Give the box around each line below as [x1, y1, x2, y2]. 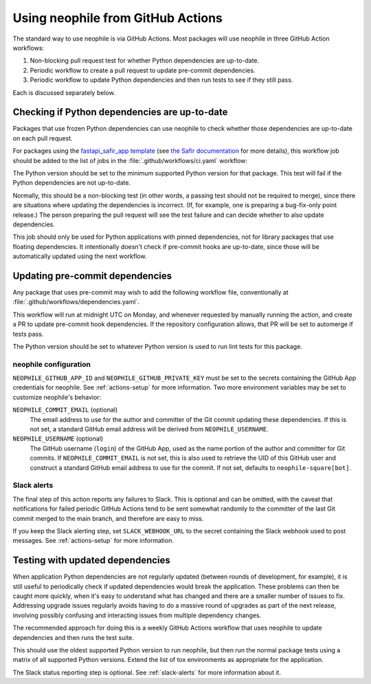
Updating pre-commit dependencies [12, 270, 172, 281]
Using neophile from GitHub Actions [12, 10, 223, 25]
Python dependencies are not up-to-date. [12, 179, 131, 187]
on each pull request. [12, 134, 73, 142]
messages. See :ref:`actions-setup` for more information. [12, 537, 175, 545]
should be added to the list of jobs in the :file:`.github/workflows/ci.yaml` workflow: [12, 156, 247, 164]
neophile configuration [12, 359, 91, 369]
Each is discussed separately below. [12, 88, 116, 96]
